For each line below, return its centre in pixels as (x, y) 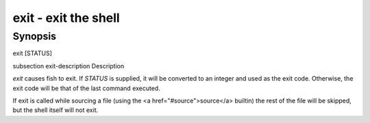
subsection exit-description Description (69, 66)
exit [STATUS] (33, 53)
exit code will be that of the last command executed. (86, 88)
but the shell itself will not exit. (56, 110)
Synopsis (35, 36)
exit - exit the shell (66, 18)
